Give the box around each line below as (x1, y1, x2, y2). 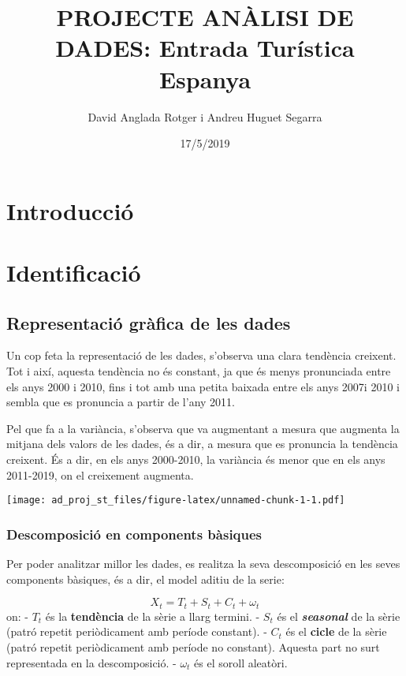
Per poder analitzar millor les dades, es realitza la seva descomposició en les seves (6, 555, 400, 572)
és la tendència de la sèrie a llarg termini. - (45, 607, 260, 624)
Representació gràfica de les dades (6, 310, 291, 334)
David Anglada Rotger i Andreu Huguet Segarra (88, 108, 322, 125)
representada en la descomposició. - (6, 654, 177, 670)
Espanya (158, 62, 251, 95)
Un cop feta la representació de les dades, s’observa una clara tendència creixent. (6, 347, 397, 364)
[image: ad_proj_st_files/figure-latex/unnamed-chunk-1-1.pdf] (6, 495, 345, 506)
